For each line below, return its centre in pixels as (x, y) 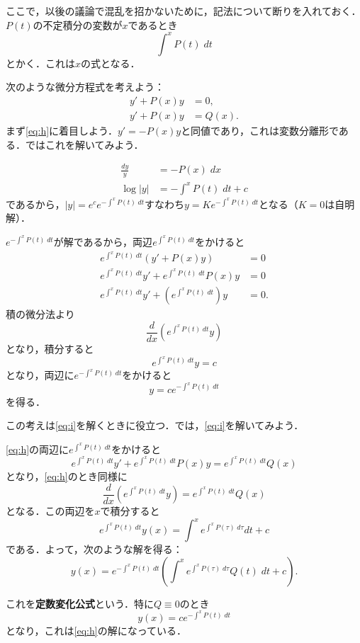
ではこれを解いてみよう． (84, 144)
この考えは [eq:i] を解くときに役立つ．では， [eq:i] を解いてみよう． (155, 425)
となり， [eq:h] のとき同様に (67, 476)
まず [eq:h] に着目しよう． (62, 130)
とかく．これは (40, 63)
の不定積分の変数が (78, 24)
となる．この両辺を (50, 511)
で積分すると (130, 511)
